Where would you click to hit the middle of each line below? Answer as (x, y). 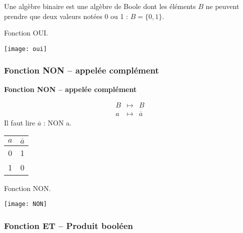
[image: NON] (25, 204)
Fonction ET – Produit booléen (69, 225)
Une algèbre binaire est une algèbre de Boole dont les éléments (100, 6)
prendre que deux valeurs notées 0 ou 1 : (66, 16)
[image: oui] (25, 49)
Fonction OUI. (26, 33)
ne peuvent (222, 6)
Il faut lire (20, 122)
